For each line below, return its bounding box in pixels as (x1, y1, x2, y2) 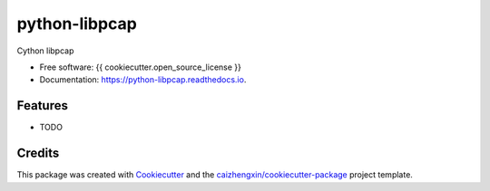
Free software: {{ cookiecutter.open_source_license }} (39, 62, 242, 72)
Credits (16, 146, 60, 161)
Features (16, 98, 68, 113)
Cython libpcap (16, 45, 74, 56)
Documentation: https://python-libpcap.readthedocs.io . (39, 74, 247, 85)
